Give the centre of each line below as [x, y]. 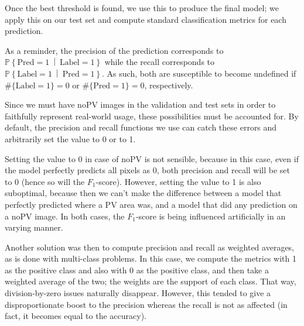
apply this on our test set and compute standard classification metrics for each [146, 19]
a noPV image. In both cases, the [65, 216]
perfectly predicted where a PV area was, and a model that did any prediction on [151, 204]
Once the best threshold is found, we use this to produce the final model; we [142, 8]
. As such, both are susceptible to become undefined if [199, 73]
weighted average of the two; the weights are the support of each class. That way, [151, 281]
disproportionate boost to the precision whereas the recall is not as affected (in [146, 304]
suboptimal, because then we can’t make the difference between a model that [143, 193]
